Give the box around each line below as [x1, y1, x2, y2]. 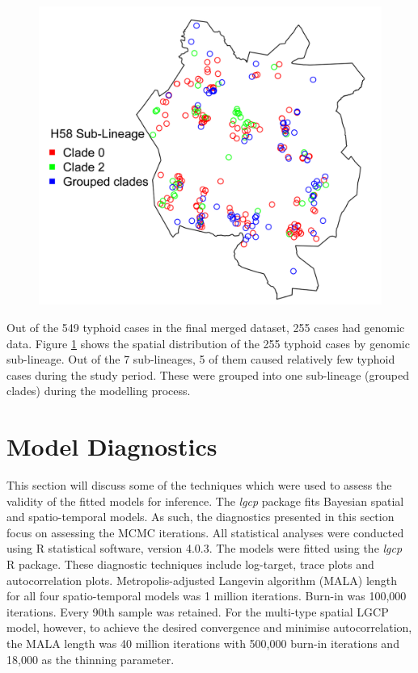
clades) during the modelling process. [6, 382, 191, 399]
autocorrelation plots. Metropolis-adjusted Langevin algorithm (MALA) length [6, 571, 398, 588]
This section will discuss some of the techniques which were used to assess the [6, 477, 392, 494]
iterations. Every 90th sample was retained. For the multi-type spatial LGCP [6, 603, 389, 620]
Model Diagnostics [6, 430, 217, 463]
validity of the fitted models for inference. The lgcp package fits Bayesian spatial [6, 492, 404, 509]
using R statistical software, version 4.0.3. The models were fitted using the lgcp [6, 540, 403, 557]
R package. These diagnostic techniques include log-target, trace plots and [6, 556, 374, 572]
